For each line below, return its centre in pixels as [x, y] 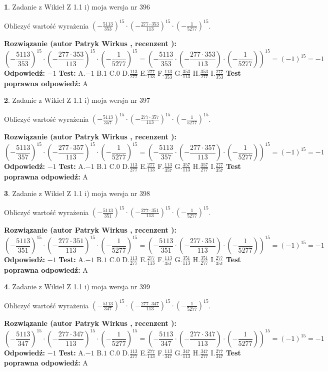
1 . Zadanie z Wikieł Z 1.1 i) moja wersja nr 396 [77, 7]
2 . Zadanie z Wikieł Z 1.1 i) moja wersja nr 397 [77, 100]
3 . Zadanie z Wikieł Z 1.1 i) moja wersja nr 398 [77, 193]
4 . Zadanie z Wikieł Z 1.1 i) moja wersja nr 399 [77, 287]
